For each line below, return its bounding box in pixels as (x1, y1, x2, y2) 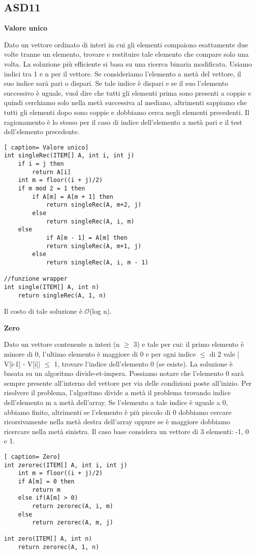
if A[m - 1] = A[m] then (46, 234, 128, 241)
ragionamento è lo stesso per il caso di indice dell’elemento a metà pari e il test (4, 116, 242, 127)
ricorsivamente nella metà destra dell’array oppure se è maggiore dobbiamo (4, 416, 230, 427)
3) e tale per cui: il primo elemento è (133, 339, 244, 349)
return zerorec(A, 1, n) (18, 544, 99, 551)
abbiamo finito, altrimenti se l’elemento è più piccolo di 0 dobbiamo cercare (4, 406, 232, 417)
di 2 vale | (209, 348, 240, 359)
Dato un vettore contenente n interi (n (4, 339, 120, 349)
